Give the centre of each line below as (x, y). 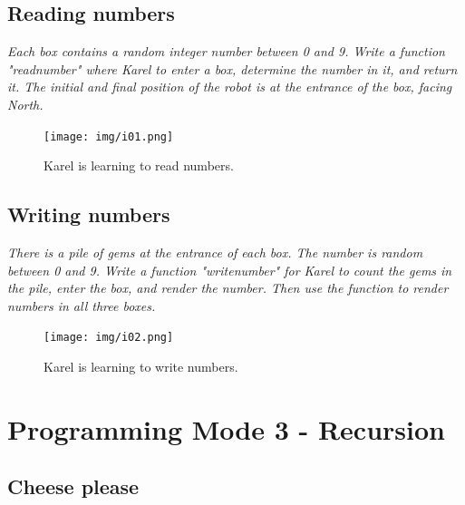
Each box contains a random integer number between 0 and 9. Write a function (226, 51)
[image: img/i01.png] (109, 136)
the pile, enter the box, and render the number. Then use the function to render (228, 288)
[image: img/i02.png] (109, 338)
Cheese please (73, 486)
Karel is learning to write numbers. (141, 367)
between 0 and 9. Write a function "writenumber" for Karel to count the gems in (230, 270)
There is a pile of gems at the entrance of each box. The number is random (215, 252)
